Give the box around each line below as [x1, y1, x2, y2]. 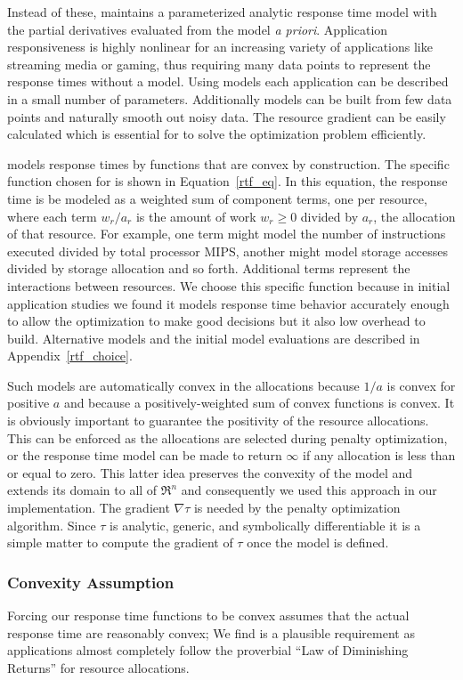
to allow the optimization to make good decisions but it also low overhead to [7, 312, 426, 330]
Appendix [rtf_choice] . [7, 346, 133, 365]
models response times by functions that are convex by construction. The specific [7, 154, 450, 173]
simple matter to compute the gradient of [7, 533, 233, 552]
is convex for [386, 376, 456, 394]
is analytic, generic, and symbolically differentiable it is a [110, 515, 421, 534]
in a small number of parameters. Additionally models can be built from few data [7, 89, 452, 108]
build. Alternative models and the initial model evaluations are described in [7, 328, 420, 347]
